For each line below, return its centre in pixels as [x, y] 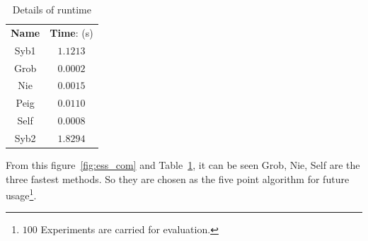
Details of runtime [52, 9]
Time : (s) [71, 32]
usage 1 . [21, 194]
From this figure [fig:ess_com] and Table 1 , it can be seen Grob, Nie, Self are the [183, 165]
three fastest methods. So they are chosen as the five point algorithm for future [178, 178]
